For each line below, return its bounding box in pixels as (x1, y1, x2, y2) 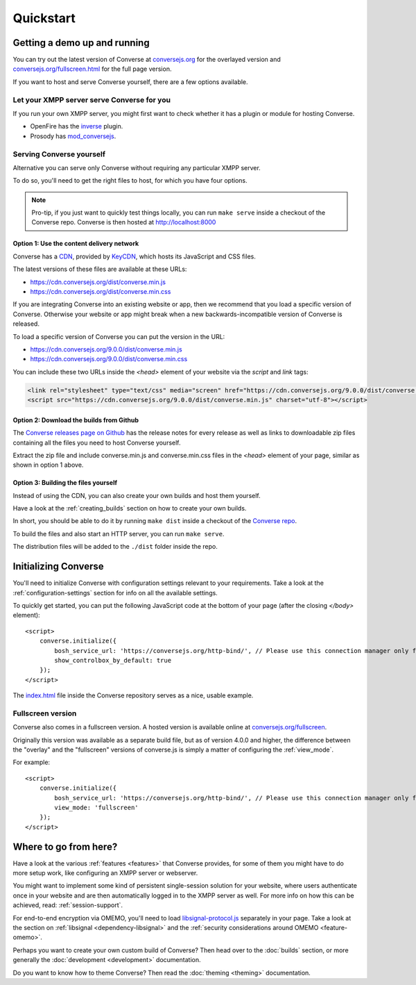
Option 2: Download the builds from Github (12, 415, 139, 424)
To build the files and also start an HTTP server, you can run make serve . (12, 529, 225, 538)
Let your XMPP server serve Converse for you (12, 94, 171, 104)
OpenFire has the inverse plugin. (30, 122, 123, 131)
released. (12, 320, 40, 328)
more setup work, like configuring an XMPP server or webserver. (12, 869, 198, 877)
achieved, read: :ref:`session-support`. (12, 901, 123, 909)
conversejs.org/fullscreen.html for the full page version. (12, 65, 172, 73)
